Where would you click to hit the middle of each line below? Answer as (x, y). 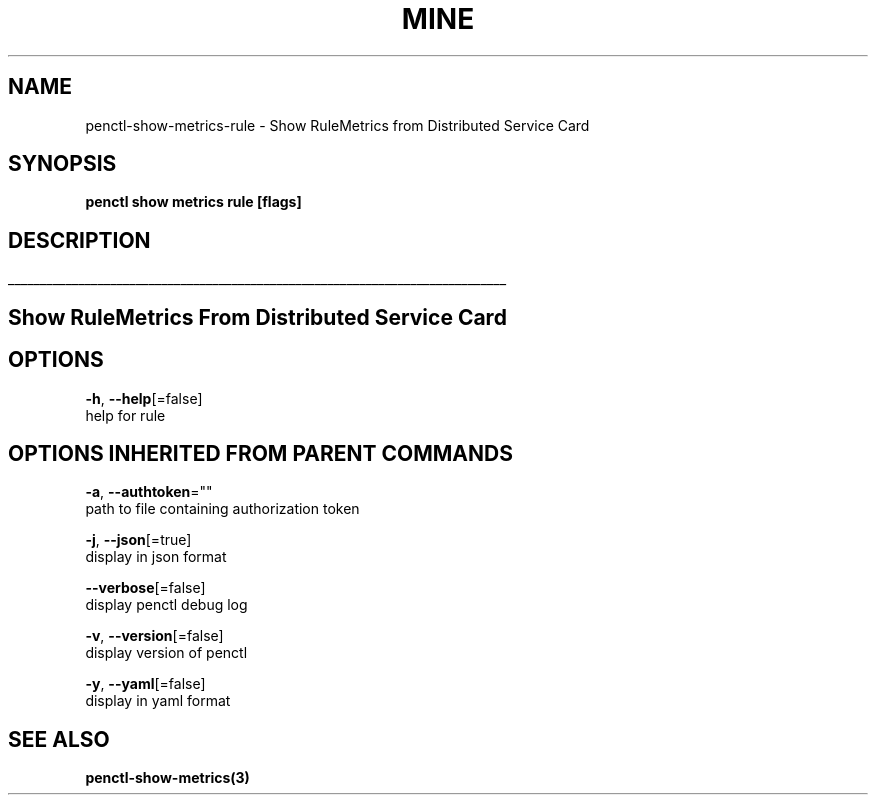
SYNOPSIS (62, 164)
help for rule (125, 415)
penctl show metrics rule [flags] (193, 202)
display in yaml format (158, 701)
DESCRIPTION (79, 240)
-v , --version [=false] (154, 636)
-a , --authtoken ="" (149, 492)
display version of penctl (166, 653)
